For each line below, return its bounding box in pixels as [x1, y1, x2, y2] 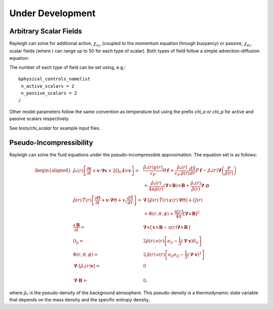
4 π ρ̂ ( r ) [148, 186, 164, 192]
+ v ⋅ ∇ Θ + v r [101, 197, 127, 204]
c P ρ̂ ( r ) [174, 170, 190, 177]
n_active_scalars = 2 [21, 83, 75, 89]
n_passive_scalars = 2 [21, 90, 77, 96]
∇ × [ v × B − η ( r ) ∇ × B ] [143, 224, 191, 230]
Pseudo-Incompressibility [9, 138, 94, 147]
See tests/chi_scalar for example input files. [9, 125, 101, 131]
